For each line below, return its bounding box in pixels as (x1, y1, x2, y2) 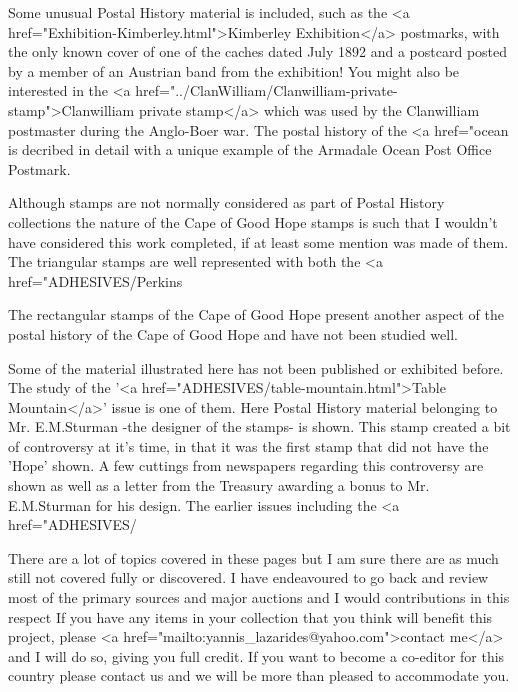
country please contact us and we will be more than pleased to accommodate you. (8, 665, 510, 686)
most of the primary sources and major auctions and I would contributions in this (8, 587, 510, 608)
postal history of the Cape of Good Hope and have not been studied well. (8, 323, 458, 344)
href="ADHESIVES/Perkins (8, 270, 183, 291)
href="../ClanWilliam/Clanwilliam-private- (135, 80, 398, 101)
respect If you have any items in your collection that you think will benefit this (8, 606, 493, 627)
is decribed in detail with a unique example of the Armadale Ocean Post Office (8, 139, 492, 160)
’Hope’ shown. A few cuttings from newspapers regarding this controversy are (8, 455, 484, 476)
